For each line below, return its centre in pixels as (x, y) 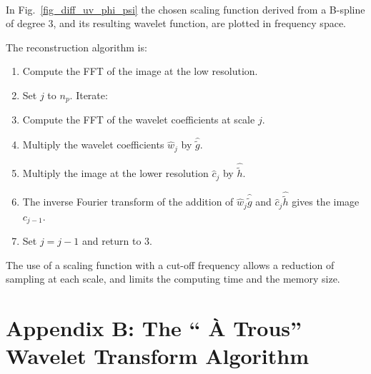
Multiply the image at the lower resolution (115, 173)
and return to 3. (117, 241)
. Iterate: (89, 95)
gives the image (326, 202)
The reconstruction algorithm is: (76, 47)
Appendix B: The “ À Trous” (154, 328)
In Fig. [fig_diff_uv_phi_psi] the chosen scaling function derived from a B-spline (185, 9)
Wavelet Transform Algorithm (158, 356)
